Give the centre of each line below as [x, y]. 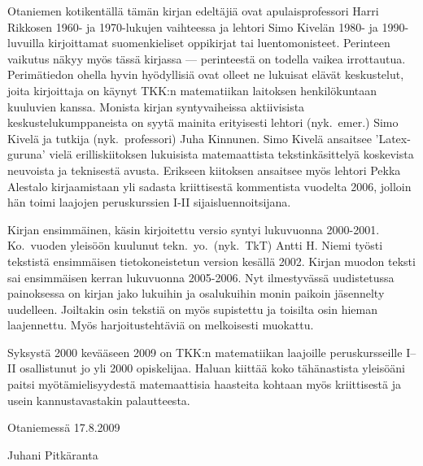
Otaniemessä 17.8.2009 [64, 427]
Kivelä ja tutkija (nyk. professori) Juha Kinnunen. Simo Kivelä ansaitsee [190, 138]
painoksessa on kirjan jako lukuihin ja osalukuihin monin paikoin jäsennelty [196, 293]
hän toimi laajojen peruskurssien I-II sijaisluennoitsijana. [149, 202]
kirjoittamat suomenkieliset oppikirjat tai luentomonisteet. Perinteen [219, 43]
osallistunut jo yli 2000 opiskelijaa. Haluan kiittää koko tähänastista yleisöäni [212, 368]
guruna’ [26, 154]
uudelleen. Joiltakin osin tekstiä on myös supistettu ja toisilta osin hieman [192, 309]
